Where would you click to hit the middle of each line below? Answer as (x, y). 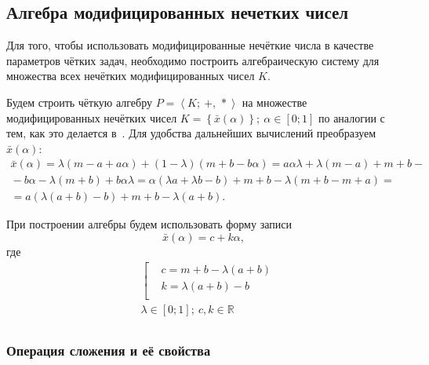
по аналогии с (351, 117)
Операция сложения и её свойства (109, 350)
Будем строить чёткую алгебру (79, 102)
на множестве (274, 102)
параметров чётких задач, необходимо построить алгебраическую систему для (193, 60)
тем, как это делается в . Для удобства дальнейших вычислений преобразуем (191, 133)
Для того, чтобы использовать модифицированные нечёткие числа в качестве (190, 45)
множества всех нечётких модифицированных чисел (131, 76)
